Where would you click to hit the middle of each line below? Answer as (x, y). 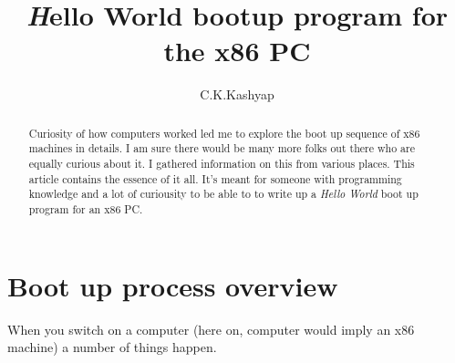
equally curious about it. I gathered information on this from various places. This (222, 164)
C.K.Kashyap (237, 94)
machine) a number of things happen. (112, 347)
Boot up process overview (173, 285)
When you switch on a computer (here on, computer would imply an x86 (211, 329)
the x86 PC (237, 51)
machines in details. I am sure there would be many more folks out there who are (222, 148)
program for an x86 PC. (86, 208)
